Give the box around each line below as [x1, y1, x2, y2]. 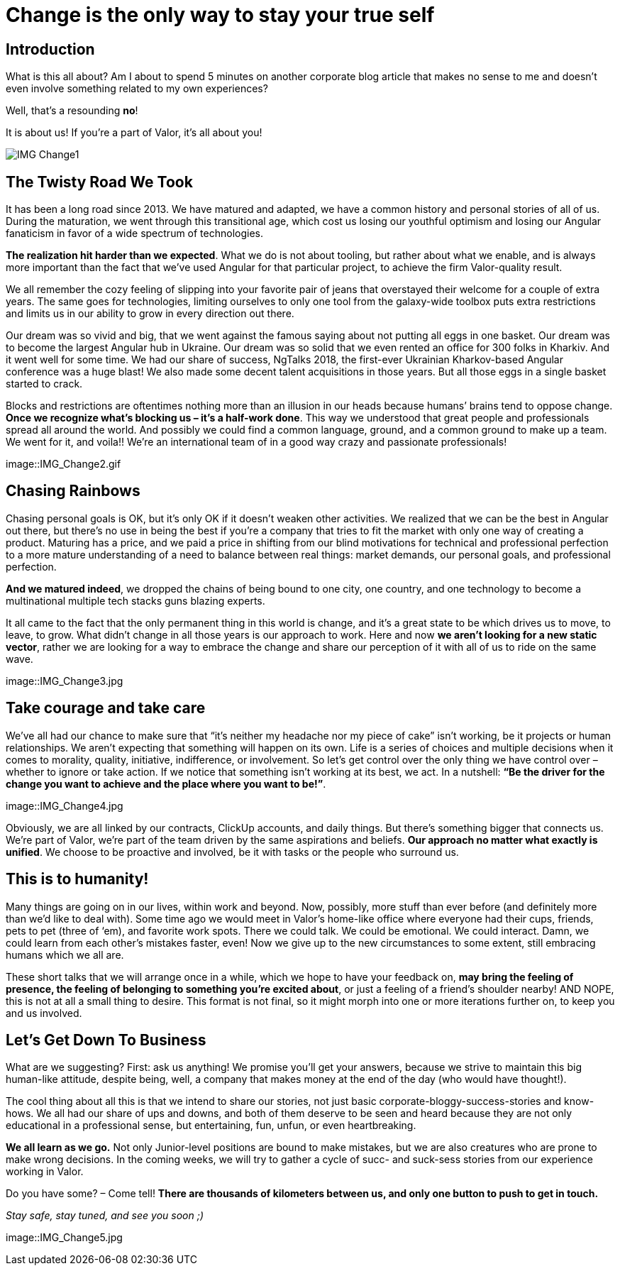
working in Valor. [6, 1165, 84, 1178]
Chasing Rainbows [6, 482, 140, 500]
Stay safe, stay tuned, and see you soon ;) [6, 1209, 204, 1222]
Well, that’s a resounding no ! [6, 104, 138, 117]
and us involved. [6, 1006, 82, 1019]
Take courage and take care [6, 699, 206, 717]
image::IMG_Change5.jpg [6, 1231, 123, 1244]
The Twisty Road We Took [6, 172, 193, 191]
